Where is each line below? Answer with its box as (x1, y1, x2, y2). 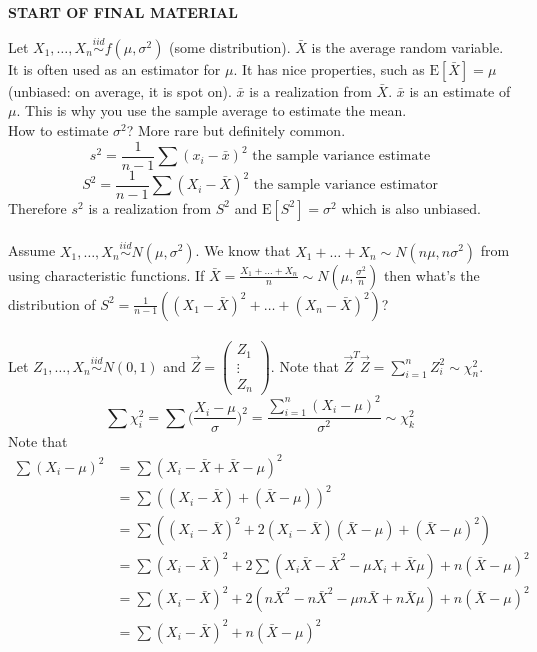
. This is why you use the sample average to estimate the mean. (16, 100, 407, 121)
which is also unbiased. (341, 197, 481, 218)
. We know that (195, 240, 291, 261)
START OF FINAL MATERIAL (8, 2, 238, 22)
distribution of (8, 293, 96, 314)
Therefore (8, 197, 67, 218)
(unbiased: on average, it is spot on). (8, 80, 232, 101)
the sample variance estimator (253, 178, 438, 193)
